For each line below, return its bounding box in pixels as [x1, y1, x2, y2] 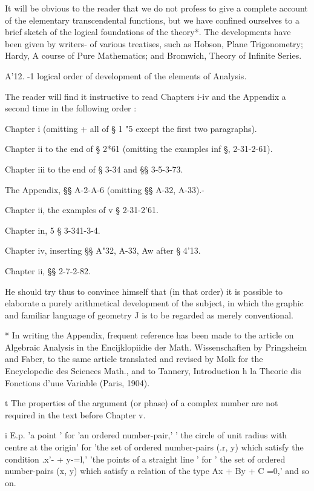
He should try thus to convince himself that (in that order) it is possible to [5, 285, 283, 297]
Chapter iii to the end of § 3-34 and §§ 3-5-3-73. [5, 162, 183, 175]
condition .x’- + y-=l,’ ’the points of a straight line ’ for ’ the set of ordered [5, 452, 286, 465]
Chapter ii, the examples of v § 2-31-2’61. [5, 203, 159, 216]
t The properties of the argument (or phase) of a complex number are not [5, 397, 278, 409]
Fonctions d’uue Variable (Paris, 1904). [5, 376, 150, 389]
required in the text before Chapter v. [5, 408, 146, 421]
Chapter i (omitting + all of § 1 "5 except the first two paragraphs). [5, 122, 257, 134]
